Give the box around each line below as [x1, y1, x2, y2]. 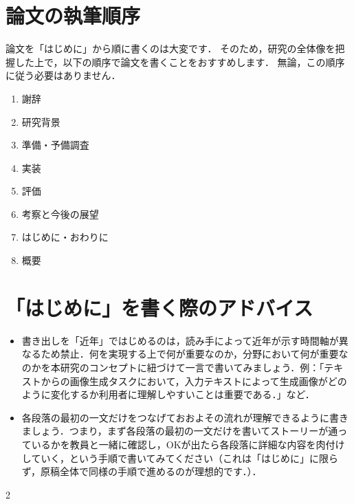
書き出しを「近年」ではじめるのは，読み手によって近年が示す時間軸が [21, 333, 339, 347]
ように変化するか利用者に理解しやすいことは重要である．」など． [21, 387, 315, 402]
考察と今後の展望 [21, 206, 99, 221]
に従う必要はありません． [5, 68, 121, 83]
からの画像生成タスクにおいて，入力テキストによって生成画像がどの [41, 373, 347, 388]
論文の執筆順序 [5, 1, 141, 30]
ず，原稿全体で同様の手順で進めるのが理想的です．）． [21, 464, 262, 479]
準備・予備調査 [21, 138, 89, 152]
